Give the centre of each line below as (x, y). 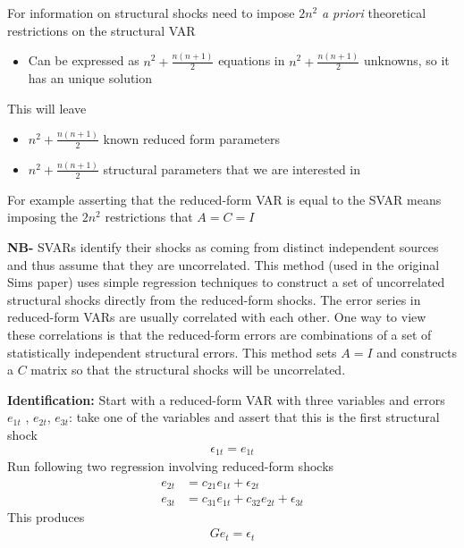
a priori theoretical (374, 13)
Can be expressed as (84, 60)
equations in (252, 60)
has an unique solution (90, 78)
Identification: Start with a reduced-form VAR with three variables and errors (226, 399)
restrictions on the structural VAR (101, 30)
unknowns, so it (406, 60)
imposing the (43, 217)
